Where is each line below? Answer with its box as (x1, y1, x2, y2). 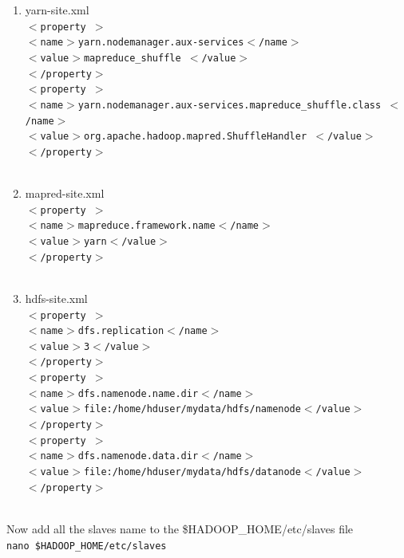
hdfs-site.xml (25, 289, 88, 306)
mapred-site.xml (25, 185, 105, 202)
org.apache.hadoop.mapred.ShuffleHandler (83, 131, 307, 143)
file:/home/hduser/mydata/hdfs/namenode (83, 403, 301, 415)
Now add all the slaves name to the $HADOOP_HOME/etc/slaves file (6, 520, 354, 536)
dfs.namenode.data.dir (77, 450, 199, 462)
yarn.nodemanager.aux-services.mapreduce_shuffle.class (77, 99, 382, 111)
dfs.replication (77, 325, 164, 337)
